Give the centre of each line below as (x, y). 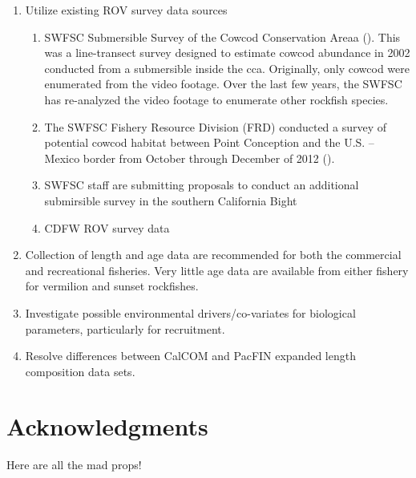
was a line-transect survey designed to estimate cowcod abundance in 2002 (227, 53)
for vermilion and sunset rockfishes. (112, 286)
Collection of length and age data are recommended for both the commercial (213, 255)
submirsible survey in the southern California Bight (171, 200)
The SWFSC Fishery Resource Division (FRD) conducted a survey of (216, 126)
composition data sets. (80, 371)
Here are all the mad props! (74, 465)
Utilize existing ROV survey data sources (126, 10)
